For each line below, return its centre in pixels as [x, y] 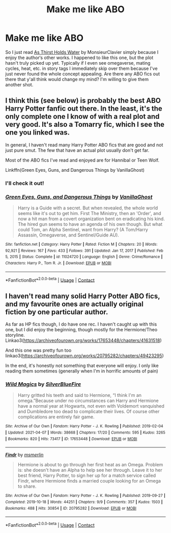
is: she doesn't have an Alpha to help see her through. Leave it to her [90, 470]
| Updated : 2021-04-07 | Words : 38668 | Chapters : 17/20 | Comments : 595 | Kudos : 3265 [85, 433]
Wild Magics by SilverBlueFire [43, 384]
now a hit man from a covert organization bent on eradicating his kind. [91, 219]
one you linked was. [38, 133]
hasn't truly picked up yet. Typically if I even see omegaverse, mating [78, 63]
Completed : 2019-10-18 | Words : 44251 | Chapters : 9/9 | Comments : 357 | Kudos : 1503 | [84, 502]
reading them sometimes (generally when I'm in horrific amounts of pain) [82, 371]
